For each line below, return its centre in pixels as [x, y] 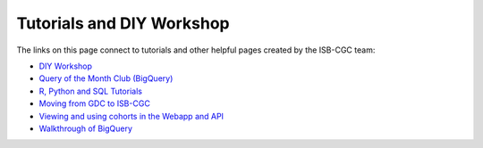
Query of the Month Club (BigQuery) [106, 78]
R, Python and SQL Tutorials [91, 91]
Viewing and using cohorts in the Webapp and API [131, 116]
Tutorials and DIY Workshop [123, 23]
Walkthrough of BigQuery [86, 128]
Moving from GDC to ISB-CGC [95, 103]
